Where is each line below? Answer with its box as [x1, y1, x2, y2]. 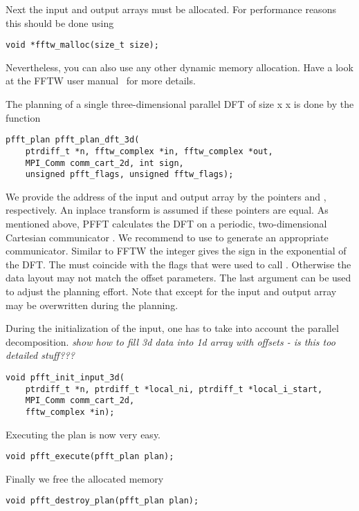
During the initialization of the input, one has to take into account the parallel [6, 321, 339, 335]
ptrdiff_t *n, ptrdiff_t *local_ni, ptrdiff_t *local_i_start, [25, 384, 323, 394]
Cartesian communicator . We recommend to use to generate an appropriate [6, 230, 329, 244]
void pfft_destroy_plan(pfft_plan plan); [6, 496, 199, 506]
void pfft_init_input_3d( [6, 372, 125, 382]
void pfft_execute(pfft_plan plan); [6, 452, 174, 462]
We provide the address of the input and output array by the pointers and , [6, 189, 326, 203]
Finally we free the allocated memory [6, 471, 164, 485]
